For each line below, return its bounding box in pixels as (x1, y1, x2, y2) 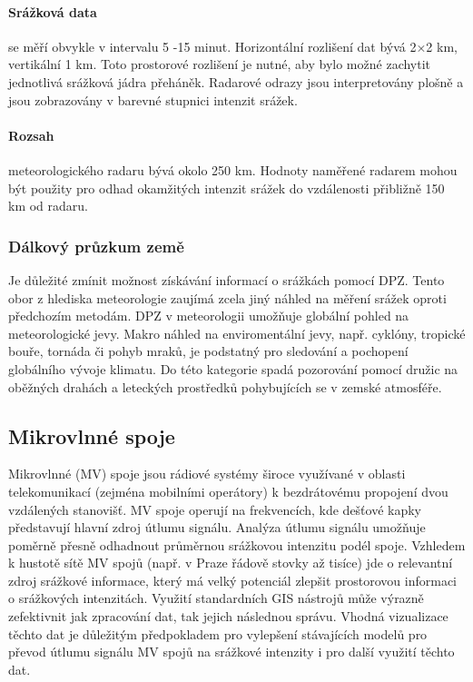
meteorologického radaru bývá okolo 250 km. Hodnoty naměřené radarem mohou (8, 160, 458, 179)
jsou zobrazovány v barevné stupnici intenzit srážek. (8, 90, 298, 109)
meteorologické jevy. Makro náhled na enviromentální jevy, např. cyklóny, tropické (8, 323, 466, 342)
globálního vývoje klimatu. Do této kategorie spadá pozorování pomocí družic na (8, 359, 458, 378)
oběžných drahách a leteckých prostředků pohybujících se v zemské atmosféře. (8, 377, 442, 396)
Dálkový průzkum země (8, 234, 184, 257)
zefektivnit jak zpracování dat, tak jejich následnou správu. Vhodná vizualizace (8, 607, 448, 626)
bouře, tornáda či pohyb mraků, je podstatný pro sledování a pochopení (8, 341, 409, 361)
